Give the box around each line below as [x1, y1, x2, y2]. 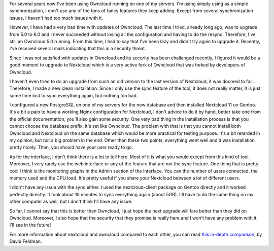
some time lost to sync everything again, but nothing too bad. [9, 92, 138, 98]
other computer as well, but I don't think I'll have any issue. [9, 198, 133, 205]
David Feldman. [9, 238, 42, 244]
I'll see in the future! [9, 222, 51, 228]
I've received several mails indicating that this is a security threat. [9, 46, 147, 52]
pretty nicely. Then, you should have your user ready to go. [9, 145, 133, 151]
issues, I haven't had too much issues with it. [9, 15, 104, 21]
